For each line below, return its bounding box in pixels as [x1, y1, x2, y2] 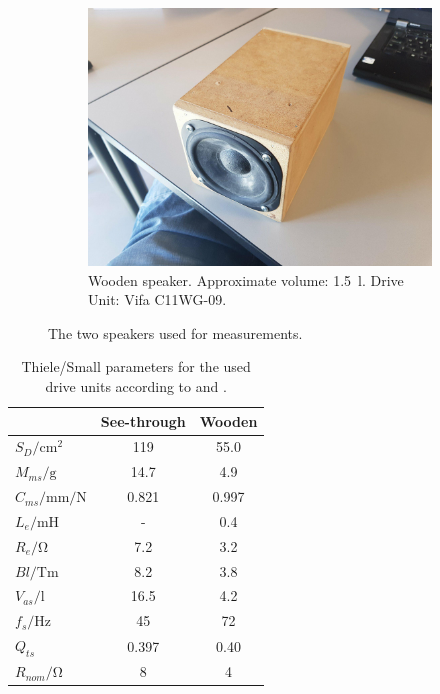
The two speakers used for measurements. [48, 322, 303, 343]
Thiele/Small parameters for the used [21, 356, 251, 377]
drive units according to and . [45, 375, 227, 396]
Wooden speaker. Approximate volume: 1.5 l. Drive [88, 269, 404, 290]
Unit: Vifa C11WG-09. [88, 289, 227, 310]
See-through [100, 410, 186, 431]
